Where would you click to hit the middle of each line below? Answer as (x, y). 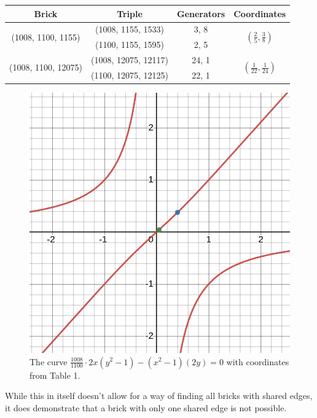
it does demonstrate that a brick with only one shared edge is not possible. (146, 407)
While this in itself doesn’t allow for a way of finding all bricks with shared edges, (159, 396)
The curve (49, 361)
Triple (130, 13)
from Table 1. (55, 375)
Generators (201, 13)
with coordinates (258, 361)
